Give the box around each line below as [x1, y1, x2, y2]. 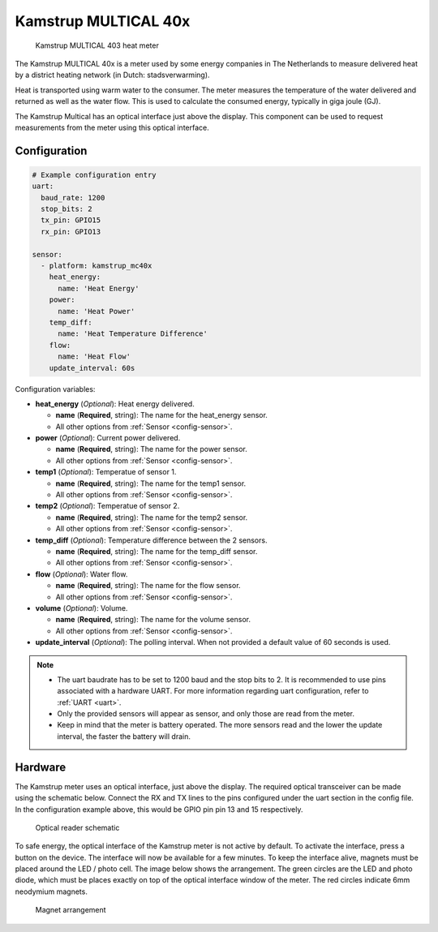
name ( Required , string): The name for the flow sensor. [55, 581, 241, 591]
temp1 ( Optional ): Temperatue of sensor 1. [35, 467, 177, 477]
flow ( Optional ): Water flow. [35, 569, 128, 579]
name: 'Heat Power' [58, 307, 135, 316]
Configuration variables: [15, 384, 96, 393]
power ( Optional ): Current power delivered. [35, 433, 181, 443]
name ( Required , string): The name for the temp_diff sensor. [55, 546, 258, 556]
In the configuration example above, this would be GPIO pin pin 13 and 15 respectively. [15, 804, 303, 814]
